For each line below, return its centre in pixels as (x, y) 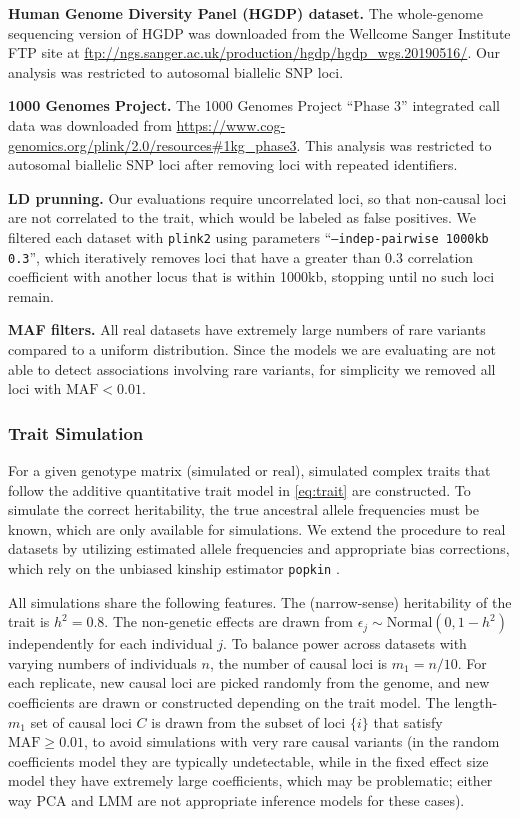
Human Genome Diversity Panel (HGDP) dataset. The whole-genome (245, 13)
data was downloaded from (90, 124)
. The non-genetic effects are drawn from (228, 621)
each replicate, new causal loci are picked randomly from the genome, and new (249, 682)
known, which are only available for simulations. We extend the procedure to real (257, 528)
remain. (31, 295)
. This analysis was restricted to (394, 144)
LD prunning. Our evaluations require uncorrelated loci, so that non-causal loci (257, 197)
